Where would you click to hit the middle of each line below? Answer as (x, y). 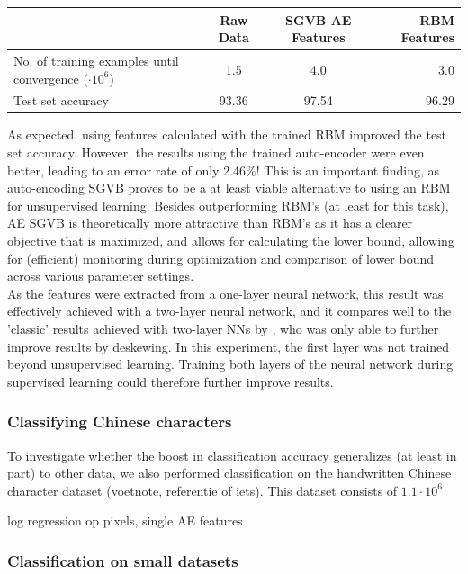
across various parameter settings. (101, 276)
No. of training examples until (96, 60)
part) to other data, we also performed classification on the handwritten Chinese (229, 473)
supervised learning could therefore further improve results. (171, 381)
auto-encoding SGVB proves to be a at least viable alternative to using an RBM (229, 188)
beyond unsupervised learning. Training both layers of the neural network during (230, 364)
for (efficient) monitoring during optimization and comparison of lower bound (220, 258)
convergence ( (51, 78)
